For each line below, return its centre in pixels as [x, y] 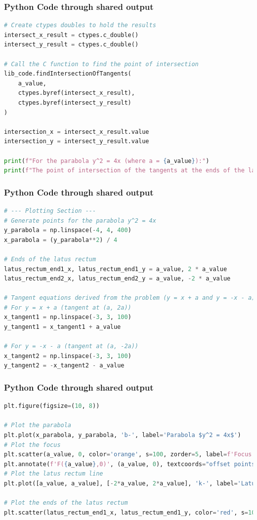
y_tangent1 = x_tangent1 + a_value [63, 327]
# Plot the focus [32, 445]
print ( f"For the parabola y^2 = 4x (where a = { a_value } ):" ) [107, 161]
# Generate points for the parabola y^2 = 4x [80, 220]
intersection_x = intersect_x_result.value [77, 132]
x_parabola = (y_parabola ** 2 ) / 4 [61, 240]
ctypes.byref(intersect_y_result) [75, 102]
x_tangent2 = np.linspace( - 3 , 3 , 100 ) [68, 356]
